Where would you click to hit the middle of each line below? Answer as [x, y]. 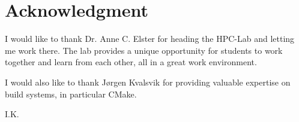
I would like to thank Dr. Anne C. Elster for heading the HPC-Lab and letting [150, 39]
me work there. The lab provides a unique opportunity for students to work [144, 50]
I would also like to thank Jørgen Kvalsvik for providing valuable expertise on [148, 82]
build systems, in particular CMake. [71, 94]
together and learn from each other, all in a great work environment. [131, 62]
